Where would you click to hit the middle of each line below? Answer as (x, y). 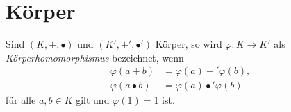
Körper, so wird (189, 44)
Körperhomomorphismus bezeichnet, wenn (95, 57)
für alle (21, 100)
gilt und (93, 100)
